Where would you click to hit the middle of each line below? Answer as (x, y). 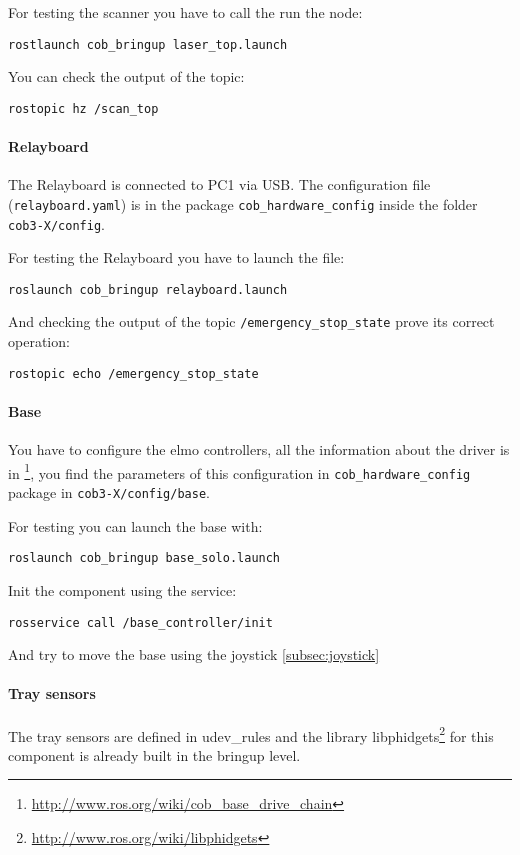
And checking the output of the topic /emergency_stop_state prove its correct (251, 321)
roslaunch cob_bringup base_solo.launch (144, 558)
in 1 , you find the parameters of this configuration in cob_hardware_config (239, 471)
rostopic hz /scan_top (83, 108)
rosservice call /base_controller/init (140, 622)
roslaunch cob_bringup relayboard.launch (148, 289)
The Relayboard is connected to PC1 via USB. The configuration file (219, 184)
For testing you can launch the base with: (135, 525)
